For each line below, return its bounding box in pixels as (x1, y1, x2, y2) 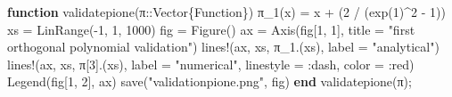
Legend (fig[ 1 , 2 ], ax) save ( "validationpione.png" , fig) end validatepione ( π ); (7, 72, 412, 91)
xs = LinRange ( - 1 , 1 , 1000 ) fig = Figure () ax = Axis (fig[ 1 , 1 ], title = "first (7, 20, 415, 38)
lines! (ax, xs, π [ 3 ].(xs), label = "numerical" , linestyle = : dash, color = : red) (7, 54, 415, 73)
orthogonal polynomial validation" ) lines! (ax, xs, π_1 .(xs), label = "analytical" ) (7, 37, 440, 56)
